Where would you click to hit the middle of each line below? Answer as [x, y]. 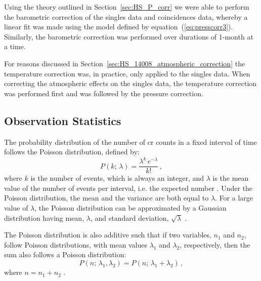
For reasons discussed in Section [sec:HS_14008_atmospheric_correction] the [125, 63]
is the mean [231, 178]
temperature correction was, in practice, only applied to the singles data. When [127, 73]
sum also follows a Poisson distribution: [65, 254]
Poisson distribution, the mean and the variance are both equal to [106, 198]
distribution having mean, [44, 217]
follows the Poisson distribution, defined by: [72, 152]
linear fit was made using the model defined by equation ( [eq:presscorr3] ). [119, 27]
